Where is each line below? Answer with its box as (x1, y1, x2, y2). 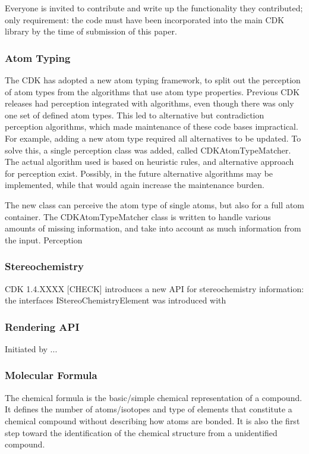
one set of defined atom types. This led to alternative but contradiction (5, 108, 264, 121)
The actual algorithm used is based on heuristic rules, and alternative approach (5, 155, 294, 168)
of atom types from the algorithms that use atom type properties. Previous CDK (5, 85, 300, 98)
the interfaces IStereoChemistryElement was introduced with (5, 294, 226, 306)
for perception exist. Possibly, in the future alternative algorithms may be (5, 167, 273, 179)
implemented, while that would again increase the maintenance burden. (5, 179, 264, 191)
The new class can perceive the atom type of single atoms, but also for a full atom (5, 198, 305, 211)
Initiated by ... (5, 342, 58, 355)
